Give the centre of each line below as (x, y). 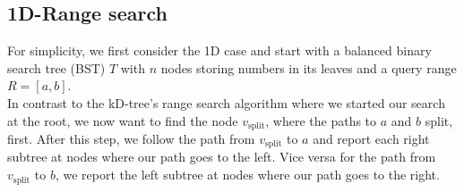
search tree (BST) (56, 67)
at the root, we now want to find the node (123, 120)
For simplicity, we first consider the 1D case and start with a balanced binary (219, 50)
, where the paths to (321, 120)
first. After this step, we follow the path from (131, 139)
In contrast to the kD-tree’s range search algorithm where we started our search (226, 102)
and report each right (371, 139)
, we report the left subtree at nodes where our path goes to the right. (247, 175)
